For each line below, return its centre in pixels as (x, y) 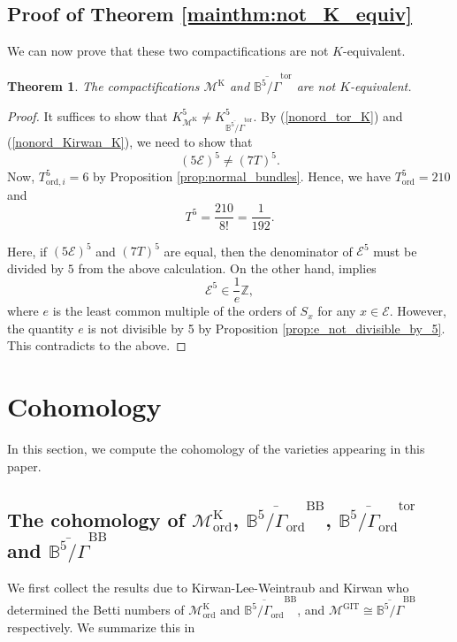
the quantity (41, 328)
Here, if (27, 251)
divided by (36, 267)
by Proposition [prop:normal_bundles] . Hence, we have (242, 176)
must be (395, 251)
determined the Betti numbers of (96, 610)
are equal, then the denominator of (258, 251)
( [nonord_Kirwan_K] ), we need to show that (130, 142)
